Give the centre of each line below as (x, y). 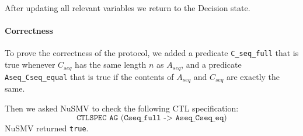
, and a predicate (211, 64)
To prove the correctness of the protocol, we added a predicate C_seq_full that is (152, 53)
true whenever (30, 64)
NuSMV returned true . (47, 128)
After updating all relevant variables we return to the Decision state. (128, 8)
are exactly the (253, 76)
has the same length (111, 64)
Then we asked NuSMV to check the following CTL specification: (122, 108)
